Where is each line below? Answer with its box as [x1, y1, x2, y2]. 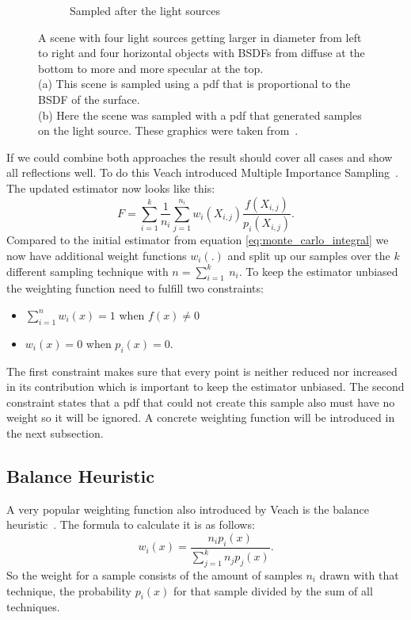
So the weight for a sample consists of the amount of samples [6, 566, 303, 583]
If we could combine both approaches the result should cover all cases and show [6, 148, 393, 165]
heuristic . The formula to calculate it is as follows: [6, 516, 255, 533]
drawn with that [319, 566, 399, 583]
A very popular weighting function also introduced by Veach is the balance [6, 500, 370, 517]
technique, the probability [6, 582, 131, 599]
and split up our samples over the [227, 247, 390, 263]
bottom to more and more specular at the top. [38, 59, 264, 76]
